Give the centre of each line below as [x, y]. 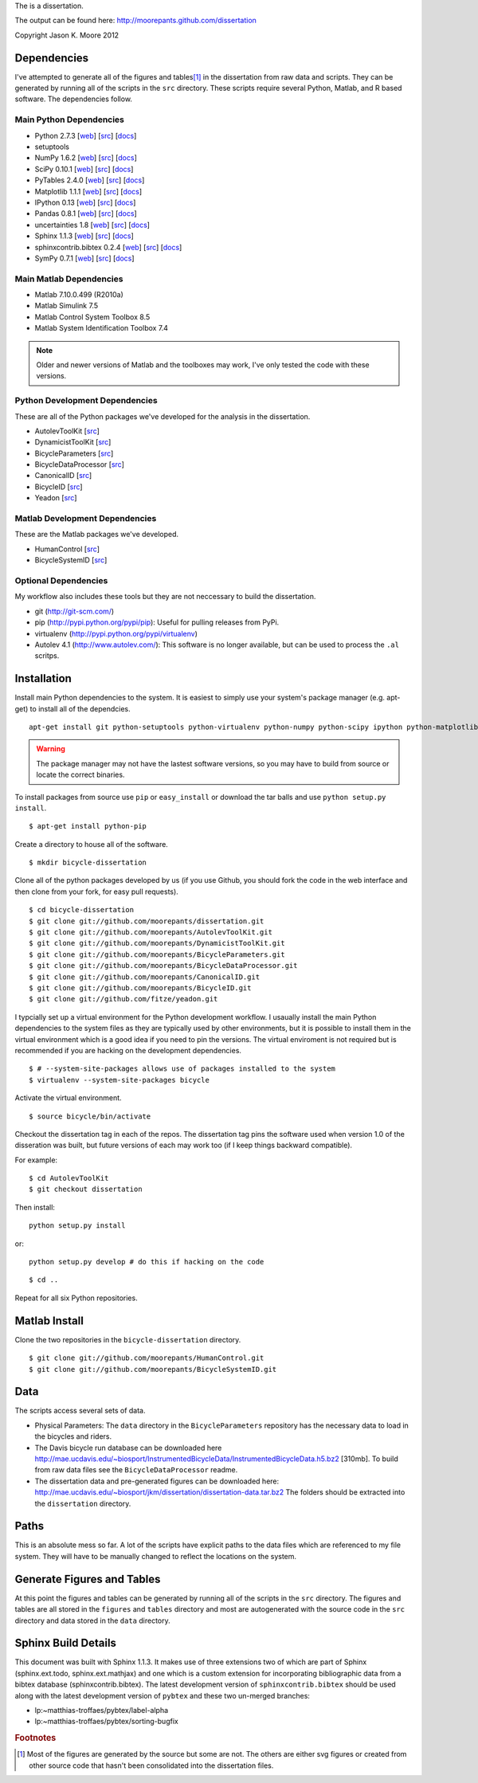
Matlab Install [49, 1321]
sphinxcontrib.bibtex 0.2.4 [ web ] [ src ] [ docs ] [108, 247]
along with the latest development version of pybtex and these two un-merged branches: [163, 1695]
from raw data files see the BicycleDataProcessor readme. [136, 1470]
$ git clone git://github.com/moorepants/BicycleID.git [140, 988]
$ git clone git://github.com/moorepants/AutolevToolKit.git [151, 933]
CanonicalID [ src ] [63, 476]
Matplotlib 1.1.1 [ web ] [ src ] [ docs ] [88, 191]
